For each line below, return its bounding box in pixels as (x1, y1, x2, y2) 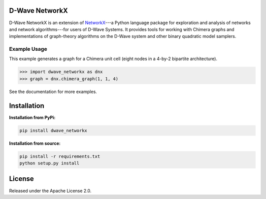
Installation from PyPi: (9, 114, 56, 120)
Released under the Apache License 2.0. (9, 188, 92, 194)
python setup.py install (19, 161, 80, 166)
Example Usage (9, 46, 47, 53)
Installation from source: (9, 140, 61, 146)
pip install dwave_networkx (19, 128, 87, 133)
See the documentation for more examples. (9, 89, 97, 95)
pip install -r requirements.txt (19, 153, 100, 159)
